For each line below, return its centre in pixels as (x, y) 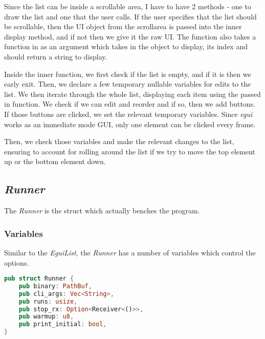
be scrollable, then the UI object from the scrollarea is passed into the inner (123, 26)
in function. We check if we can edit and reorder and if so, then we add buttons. (130, 104)
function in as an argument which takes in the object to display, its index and (126, 46)
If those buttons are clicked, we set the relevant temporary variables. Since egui (128, 114)
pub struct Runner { (39, 279)
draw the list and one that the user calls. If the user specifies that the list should (130, 16)
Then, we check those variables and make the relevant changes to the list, (119, 141)
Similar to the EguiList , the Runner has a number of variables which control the (130, 252)
